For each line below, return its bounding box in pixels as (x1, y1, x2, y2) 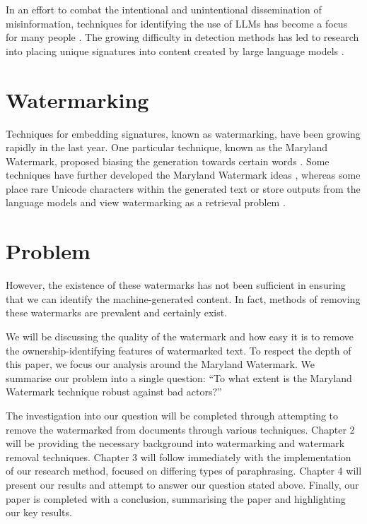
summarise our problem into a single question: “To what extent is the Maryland (6, 370, 352, 385)
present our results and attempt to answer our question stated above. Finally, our (6, 477, 359, 492)
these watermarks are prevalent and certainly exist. (6, 305, 228, 320)
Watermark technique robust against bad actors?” (6, 384, 222, 399)
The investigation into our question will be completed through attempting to (6, 407, 339, 422)
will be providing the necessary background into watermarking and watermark (6, 436, 345, 451)
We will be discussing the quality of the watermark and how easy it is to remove (6, 328, 354, 343)
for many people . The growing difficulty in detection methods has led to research (6, 30, 359, 44)
